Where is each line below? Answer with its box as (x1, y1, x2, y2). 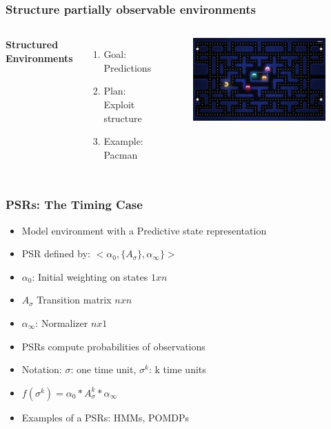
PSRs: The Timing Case (6, 196, 143, 213)
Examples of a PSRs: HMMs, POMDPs (21, 410, 190, 424)
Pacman (103, 147, 138, 161)
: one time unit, (70, 362, 137, 377)
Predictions (103, 60, 152, 74)
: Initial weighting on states (32, 269, 148, 283)
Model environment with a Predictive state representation (21, 223, 267, 237)
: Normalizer (35, 315, 88, 330)
